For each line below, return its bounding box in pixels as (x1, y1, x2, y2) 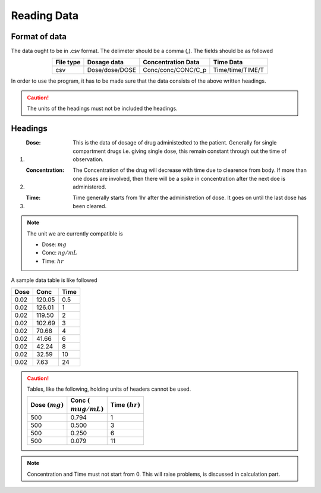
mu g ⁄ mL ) (70, 405, 104, 413)
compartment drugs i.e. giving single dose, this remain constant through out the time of (73, 147, 287, 155)
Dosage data (87, 58, 124, 67)
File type (55, 58, 81, 67)
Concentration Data (143, 58, 200, 67)
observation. (73, 155, 104, 163)
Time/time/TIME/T (213, 66, 265, 74)
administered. (73, 183, 106, 190)
